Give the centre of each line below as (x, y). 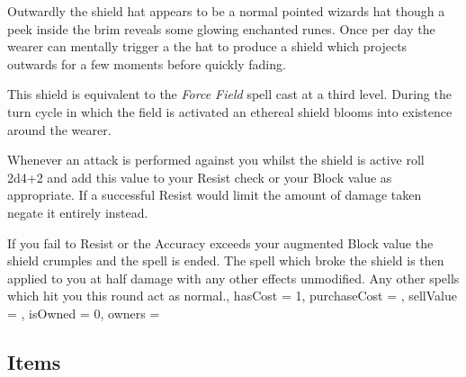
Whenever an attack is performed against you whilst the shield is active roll (216, 160)
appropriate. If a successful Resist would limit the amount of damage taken (215, 195)
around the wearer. (59, 129)
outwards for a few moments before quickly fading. (147, 63)
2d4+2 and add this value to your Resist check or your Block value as (200, 177)
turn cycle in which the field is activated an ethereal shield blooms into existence (230, 111)
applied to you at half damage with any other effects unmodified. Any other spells (233, 278)
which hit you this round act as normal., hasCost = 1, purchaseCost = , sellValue (232, 296)
